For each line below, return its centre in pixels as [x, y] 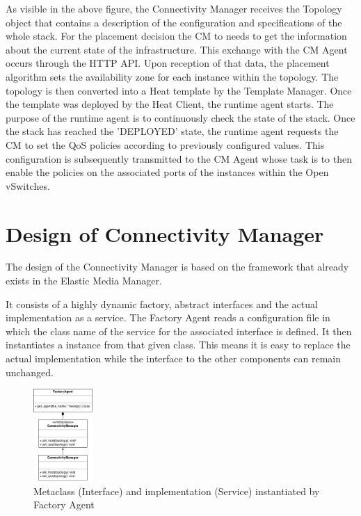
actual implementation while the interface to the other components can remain [174, 358]
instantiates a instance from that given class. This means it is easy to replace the [178, 345]
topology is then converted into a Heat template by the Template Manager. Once [179, 90]
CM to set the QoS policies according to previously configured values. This [165, 144]
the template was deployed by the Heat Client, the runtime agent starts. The [170, 104]
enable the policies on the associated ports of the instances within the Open [167, 172]
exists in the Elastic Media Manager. [84, 281]
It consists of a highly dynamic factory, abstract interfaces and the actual [162, 304]
